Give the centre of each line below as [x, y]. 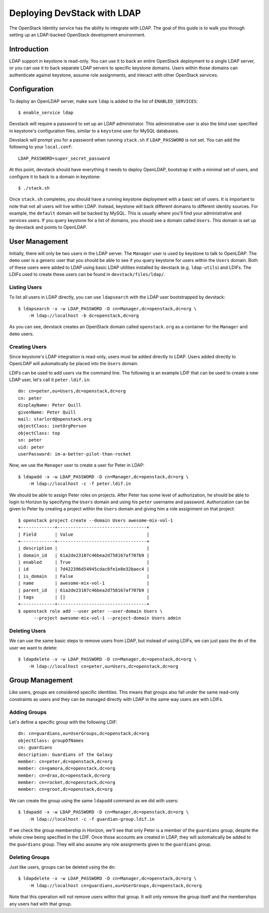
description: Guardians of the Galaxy [66, 754]
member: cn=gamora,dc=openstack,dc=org [67, 769]
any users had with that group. [41, 904]
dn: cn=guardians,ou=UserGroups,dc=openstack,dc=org [84, 734]
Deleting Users [28, 631]
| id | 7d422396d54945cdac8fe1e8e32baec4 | [84, 569]
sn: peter [30, 440]
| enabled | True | [84, 562]
